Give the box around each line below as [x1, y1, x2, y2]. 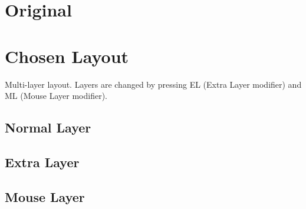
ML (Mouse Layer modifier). [5, 89, 107, 102]
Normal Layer [5, 118, 91, 137]
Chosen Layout [5, 44, 129, 68]
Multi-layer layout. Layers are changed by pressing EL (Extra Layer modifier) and [5, 78, 302, 90]
